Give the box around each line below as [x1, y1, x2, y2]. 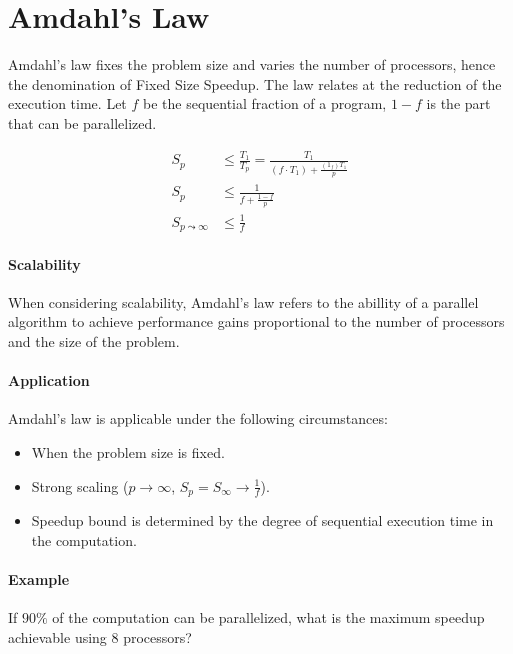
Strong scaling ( [31, 475, 129, 496]
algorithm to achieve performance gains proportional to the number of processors [8, 311, 505, 332]
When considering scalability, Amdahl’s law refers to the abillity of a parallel [8, 291, 479, 312]
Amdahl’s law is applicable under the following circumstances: [8, 408, 388, 429]
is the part [426, 93, 491, 114]
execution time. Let [8, 93, 127, 114]
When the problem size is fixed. [31, 442, 225, 463]
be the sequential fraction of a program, [142, 93, 387, 114]
